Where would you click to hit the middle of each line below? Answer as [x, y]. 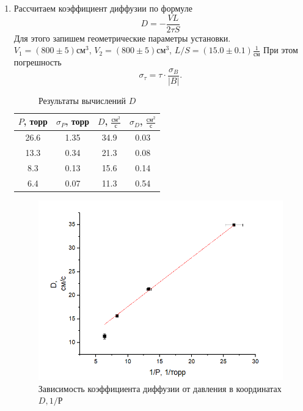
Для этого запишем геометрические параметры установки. [122, 38]
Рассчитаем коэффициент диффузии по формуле [103, 8]
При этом [281, 50]
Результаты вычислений [82, 100]
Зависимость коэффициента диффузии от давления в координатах [160, 388]
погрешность [38, 62]
